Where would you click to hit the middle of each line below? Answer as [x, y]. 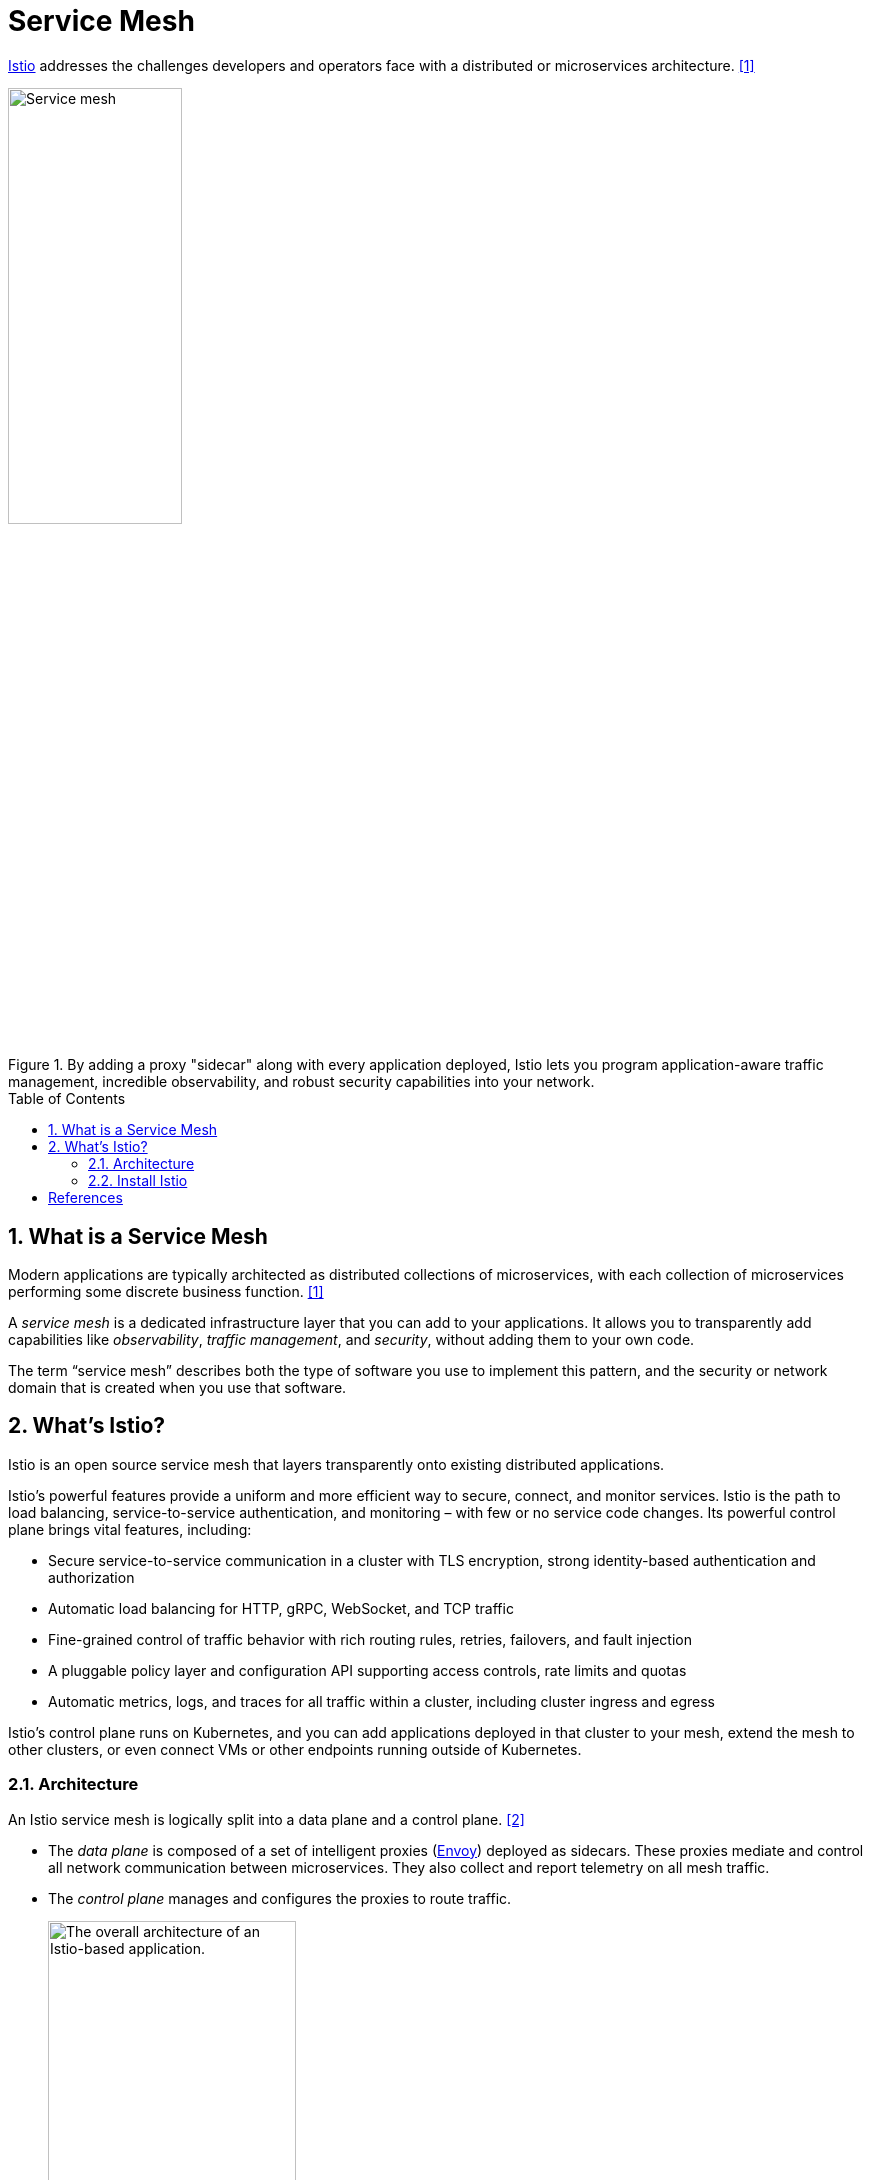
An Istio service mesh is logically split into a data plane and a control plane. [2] [266, 1819]
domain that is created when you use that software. [177, 1387]
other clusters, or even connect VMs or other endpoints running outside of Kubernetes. [295, 1749]
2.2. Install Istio [138, 1181]
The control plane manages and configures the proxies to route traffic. [280, 1898]
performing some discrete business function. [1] [166, 1291]
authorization [91, 1577]
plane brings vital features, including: [130, 1529]
